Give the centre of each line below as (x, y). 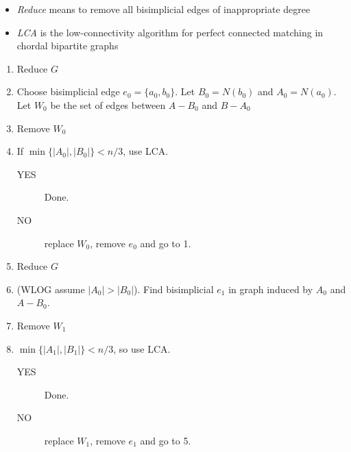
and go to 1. (166, 243)
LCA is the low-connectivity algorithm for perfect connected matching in (170, 32)
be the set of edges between (108, 104)
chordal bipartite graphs (68, 46)
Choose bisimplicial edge (68, 91)
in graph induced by (271, 289)
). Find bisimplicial (174, 289)
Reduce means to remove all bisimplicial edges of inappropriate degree (164, 9)
